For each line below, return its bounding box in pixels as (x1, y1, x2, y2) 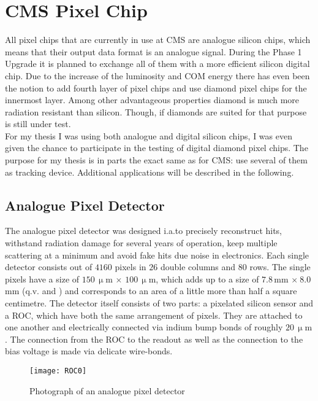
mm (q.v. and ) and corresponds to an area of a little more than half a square (5, 284, 297, 297)
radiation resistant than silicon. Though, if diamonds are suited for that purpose (5, 105, 307, 118)
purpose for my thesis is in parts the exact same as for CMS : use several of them (5, 154, 308, 166)
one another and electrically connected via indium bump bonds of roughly (5, 321, 283, 333)
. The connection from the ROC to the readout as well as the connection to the (5, 332, 303, 345)
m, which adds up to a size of (148, 272, 259, 285)
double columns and (160, 260, 236, 273)
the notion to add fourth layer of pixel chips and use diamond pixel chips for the (5, 81, 307, 94)
